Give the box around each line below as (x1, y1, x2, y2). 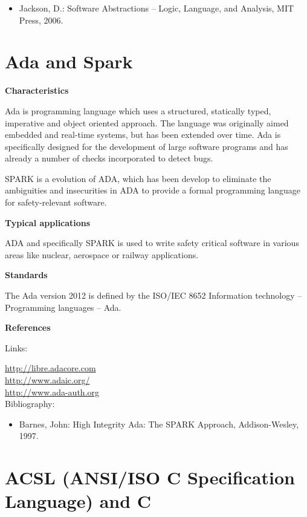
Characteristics (5, 84, 69, 97)
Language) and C (5, 489, 152, 513)
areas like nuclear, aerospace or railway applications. (5, 248, 199, 261)
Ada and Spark (5, 49, 133, 74)
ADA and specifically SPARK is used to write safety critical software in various (5, 236, 299, 249)
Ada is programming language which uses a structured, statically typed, (5, 104, 271, 117)
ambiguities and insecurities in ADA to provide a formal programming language (5, 184, 301, 197)
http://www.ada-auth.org (5, 385, 100, 398)
